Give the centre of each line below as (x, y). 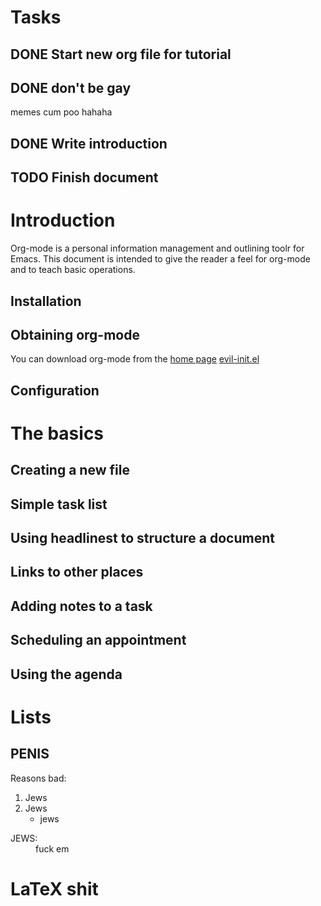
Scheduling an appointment (98, 640)
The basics (57, 433)
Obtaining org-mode (75, 334)
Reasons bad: (38, 778)
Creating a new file (70, 470)
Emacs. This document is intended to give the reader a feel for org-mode (160, 259)
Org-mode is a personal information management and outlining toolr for (157, 248)
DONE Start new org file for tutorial (121, 54)
